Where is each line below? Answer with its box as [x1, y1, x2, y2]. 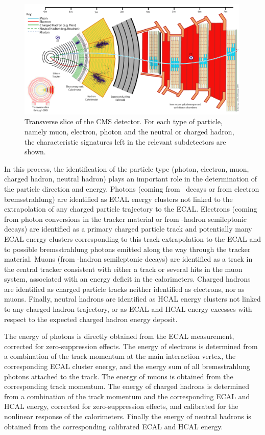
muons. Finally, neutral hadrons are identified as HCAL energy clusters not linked [4, 293, 261, 304]
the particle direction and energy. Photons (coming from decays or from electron [4, 183, 259, 194]
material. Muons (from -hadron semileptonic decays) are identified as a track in [4, 254, 253, 264]
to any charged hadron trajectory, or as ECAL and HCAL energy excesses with [4, 304, 252, 314]
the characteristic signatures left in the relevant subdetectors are [25, 136, 226, 147]
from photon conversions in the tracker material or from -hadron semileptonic [4, 213, 247, 224]
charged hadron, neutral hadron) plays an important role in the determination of [4, 173, 257, 184]
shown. [25, 146, 46, 157]
